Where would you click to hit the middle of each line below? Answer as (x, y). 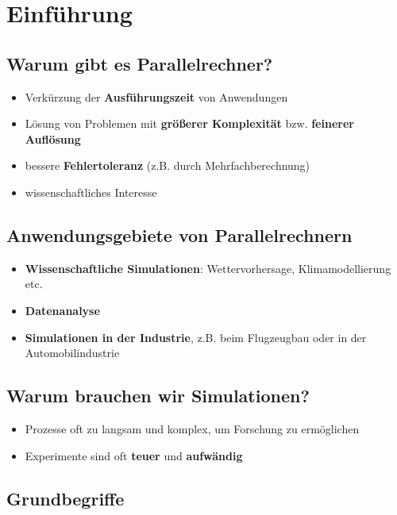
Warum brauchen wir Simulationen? (158, 396)
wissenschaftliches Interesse (91, 192)
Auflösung (53, 138)
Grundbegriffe (66, 498)
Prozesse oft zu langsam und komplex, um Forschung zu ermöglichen (192, 428)
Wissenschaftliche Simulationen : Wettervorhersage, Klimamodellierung (208, 268)
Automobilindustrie (72, 353)
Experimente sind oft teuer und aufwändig (134, 455)
